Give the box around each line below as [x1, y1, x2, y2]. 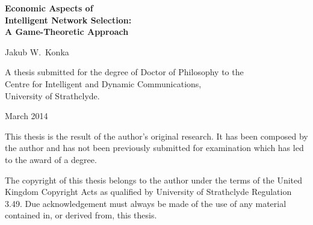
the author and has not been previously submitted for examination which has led [5, 141, 304, 154]
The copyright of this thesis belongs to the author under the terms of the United [5, 173, 303, 186]
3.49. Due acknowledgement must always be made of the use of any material [5, 197, 287, 209]
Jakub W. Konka [5, 45, 69, 58]
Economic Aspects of [5, 2, 93, 14]
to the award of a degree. [5, 153, 97, 165]
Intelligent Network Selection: [5, 13, 132, 26]
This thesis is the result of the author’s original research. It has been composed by [5, 129, 308, 142]
